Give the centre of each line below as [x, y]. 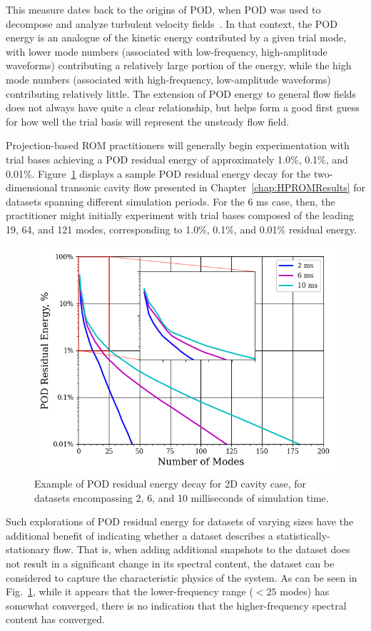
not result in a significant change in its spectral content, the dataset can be [170, 564]
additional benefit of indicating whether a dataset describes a [139, 535]
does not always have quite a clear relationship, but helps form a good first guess [183, 107]
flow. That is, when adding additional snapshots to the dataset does [202, 549]
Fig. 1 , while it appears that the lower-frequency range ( [129, 591]
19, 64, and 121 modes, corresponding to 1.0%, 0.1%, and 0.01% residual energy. [181, 229]
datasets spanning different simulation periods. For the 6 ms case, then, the [171, 201]
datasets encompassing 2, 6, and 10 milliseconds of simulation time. [182, 497]
